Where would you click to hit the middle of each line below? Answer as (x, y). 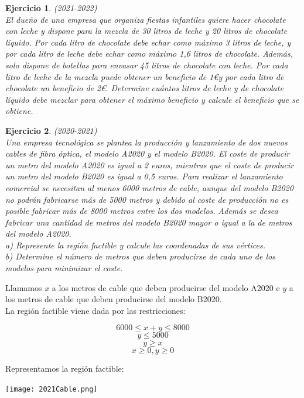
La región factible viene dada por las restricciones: (95, 310)
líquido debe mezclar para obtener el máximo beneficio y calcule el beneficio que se (152, 99)
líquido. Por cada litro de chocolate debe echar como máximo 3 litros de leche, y (148, 42)
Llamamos (24, 287)
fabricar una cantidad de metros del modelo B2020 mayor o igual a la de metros (149, 222)
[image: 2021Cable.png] (52, 390)
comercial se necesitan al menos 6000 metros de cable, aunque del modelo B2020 (149, 187)
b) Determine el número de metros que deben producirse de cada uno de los (140, 256)
